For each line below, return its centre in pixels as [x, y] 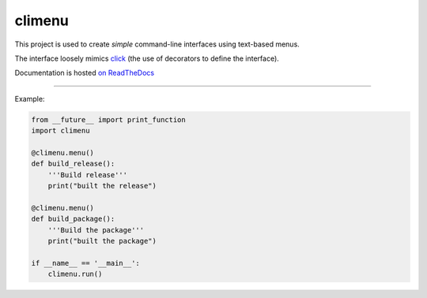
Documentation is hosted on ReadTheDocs [84, 73]
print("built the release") [102, 186]
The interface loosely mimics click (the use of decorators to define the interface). [147, 58]
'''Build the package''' [96, 230]
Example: [30, 99]
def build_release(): [73, 164]
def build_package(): [73, 219]
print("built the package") [102, 241]
